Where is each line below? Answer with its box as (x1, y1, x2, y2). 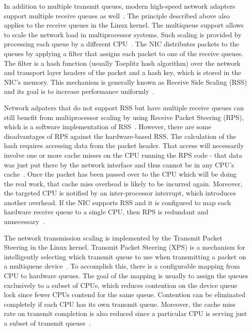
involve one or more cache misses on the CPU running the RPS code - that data (4, 150, 242, 160)
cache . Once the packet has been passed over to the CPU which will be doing (4, 169, 236, 179)
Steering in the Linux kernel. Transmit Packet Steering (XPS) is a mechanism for (4, 242, 246, 252)
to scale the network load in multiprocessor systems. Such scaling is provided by (4, 29, 242, 39)
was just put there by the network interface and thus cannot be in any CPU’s (4, 159, 235, 169)
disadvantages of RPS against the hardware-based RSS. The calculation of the (4, 131, 236, 141)
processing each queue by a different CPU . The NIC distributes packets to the (4, 39, 239, 49)
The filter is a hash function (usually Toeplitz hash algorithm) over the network (4, 58, 241, 68)
